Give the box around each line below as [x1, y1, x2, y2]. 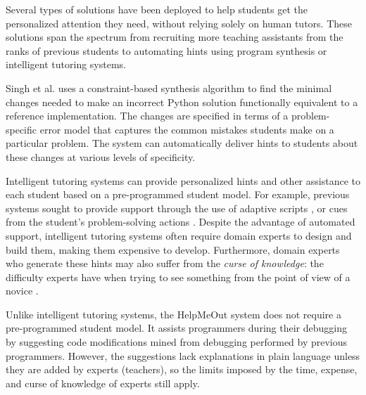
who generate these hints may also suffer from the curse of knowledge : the [6, 256, 324, 271]
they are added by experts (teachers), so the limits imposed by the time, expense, [6, 362, 358, 377]
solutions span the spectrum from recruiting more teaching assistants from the [6, 30, 343, 44]
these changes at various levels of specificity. [6, 149, 196, 164]
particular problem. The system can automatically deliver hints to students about [6, 136, 358, 150]
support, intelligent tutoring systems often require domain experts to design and [6, 228, 352, 242]
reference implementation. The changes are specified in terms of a [6, 108, 289, 123]
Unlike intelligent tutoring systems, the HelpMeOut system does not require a [6, 306, 341, 321]
